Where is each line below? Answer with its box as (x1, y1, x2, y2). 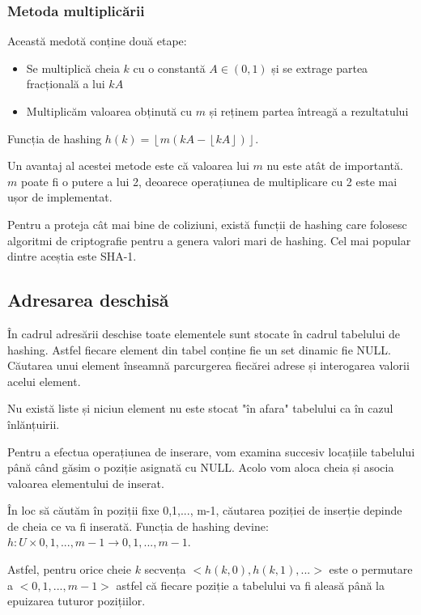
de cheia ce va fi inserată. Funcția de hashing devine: (7, 517, 269, 534)
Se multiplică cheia (26, 59, 120, 76)
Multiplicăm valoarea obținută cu (26, 103, 193, 119)
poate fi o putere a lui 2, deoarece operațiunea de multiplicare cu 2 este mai (20, 172, 398, 189)
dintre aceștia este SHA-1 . (7, 248, 137, 265)
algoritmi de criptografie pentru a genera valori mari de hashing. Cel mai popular (7, 231, 411, 248)
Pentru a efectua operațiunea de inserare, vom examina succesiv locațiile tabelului (7, 443, 415, 460)
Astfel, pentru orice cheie (7, 561, 131, 578)
